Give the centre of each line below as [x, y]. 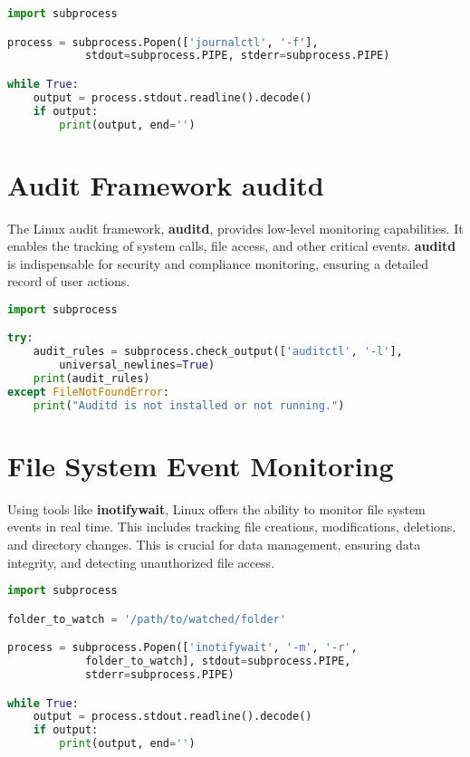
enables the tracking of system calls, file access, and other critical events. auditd [232, 246]
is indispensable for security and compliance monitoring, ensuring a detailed [218, 263]
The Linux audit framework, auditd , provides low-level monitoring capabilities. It [235, 228]
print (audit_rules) [91, 379]
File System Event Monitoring [201, 465]
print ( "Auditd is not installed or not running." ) [189, 405]
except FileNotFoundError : [88, 392]
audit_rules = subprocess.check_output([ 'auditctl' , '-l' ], [218, 352]
